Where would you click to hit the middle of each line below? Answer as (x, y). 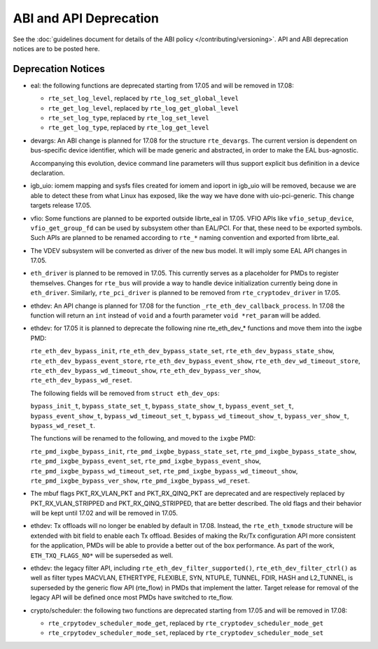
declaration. (48, 173)
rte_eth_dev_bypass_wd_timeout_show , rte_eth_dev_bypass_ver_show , (146, 370)
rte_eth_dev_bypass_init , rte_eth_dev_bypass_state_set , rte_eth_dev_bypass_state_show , (183, 351)
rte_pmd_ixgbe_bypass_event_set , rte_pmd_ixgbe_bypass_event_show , (146, 461)
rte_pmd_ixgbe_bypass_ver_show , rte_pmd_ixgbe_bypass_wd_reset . (140, 480)
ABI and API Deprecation (86, 18)
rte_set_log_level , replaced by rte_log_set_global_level (143, 99)
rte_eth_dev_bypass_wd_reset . (81, 380)
